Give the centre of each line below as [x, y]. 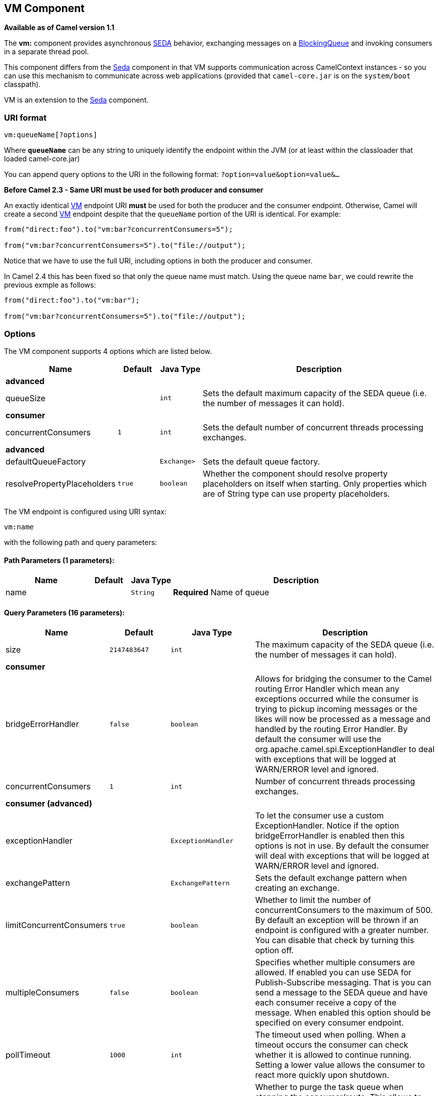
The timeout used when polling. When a [330, 1035]
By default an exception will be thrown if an [337, 920]
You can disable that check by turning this [335, 940]
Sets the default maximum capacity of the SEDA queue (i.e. [315, 393]
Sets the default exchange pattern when [331, 878]
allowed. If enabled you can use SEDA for [333, 973]
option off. [275, 950]
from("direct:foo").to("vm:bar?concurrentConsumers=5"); [119, 230]
